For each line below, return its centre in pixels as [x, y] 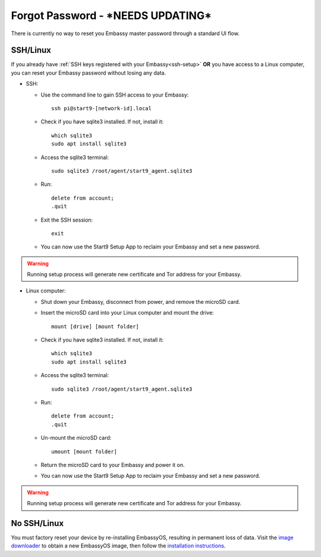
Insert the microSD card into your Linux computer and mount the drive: [127, 313]
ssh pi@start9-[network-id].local [101, 108]
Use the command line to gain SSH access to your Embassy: [115, 95]
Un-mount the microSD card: [76, 438]
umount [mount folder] [84, 452]
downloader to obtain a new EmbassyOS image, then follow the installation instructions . [118, 546]
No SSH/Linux [37, 523]
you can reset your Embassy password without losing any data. [89, 73]
